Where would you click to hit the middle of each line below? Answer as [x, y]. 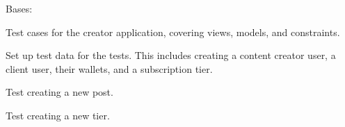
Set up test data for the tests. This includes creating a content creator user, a [171, 55]
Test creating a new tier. [58, 115]
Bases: [19, 8]
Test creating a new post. [59, 92]
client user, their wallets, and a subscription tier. [109, 68]
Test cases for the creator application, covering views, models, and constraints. [173, 32]
